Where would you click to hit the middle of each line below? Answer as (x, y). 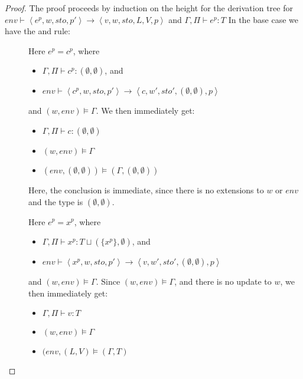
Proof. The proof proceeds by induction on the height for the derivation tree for (149, 8)
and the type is (56, 201)
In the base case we (263, 19)
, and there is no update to (223, 281)
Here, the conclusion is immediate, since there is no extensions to (146, 189)
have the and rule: (38, 31)
